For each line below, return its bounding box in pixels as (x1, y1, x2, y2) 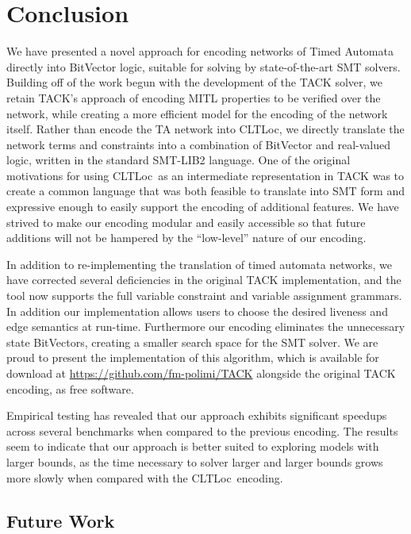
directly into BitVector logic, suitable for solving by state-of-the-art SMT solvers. (6, 58, 401, 75)
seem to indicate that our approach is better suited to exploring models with (6, 438, 379, 455)
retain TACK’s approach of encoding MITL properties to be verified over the (6, 89, 381, 106)
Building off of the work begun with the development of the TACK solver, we (6, 74, 382, 90)
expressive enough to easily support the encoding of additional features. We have (6, 198, 399, 215)
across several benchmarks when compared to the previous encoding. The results (6, 422, 398, 439)
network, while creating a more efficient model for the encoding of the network (6, 105, 388, 121)
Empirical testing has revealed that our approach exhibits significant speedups (6, 407, 387, 424)
